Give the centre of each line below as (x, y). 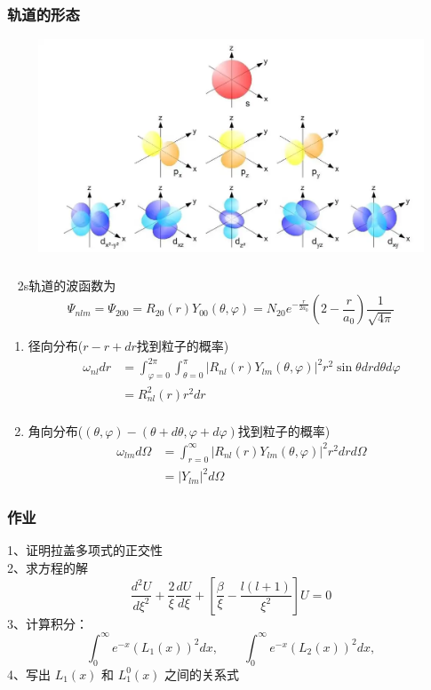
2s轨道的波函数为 (67, 285)
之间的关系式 (202, 674)
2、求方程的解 (48, 568)
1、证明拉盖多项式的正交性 (85, 550)
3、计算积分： (48, 623)
